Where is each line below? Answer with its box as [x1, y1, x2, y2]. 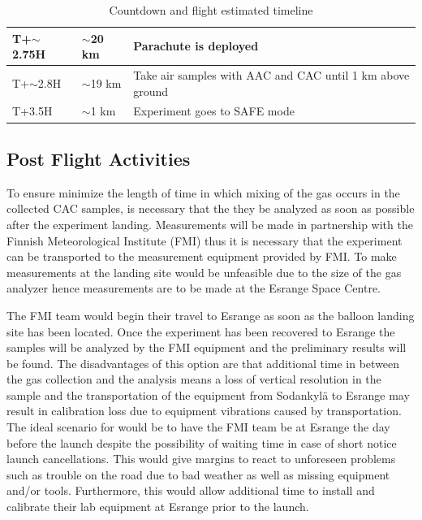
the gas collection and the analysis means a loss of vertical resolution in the [6, 370, 381, 388]
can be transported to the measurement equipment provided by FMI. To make [6, 248, 397, 265]
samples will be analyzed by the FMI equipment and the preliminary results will [6, 339, 407, 356]
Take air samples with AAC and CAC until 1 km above [133, 67, 410, 84]
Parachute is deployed [133, 37, 259, 54]
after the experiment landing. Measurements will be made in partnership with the [6, 215, 413, 232]
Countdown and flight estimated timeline [109, 2, 313, 18]
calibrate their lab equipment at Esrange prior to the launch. [6, 498, 309, 515]
